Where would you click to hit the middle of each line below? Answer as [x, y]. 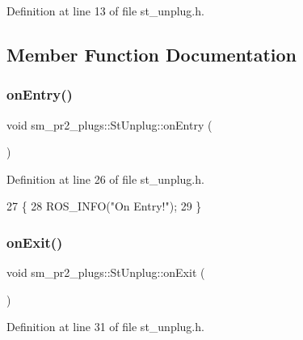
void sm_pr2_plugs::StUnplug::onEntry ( [109, 124]
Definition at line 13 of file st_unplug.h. [105, 11]
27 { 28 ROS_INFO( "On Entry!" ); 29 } [104, 206]
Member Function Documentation [152, 54]
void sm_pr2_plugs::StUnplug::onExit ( [106, 272]
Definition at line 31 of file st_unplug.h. [105, 327]
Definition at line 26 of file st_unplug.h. [105, 178]
